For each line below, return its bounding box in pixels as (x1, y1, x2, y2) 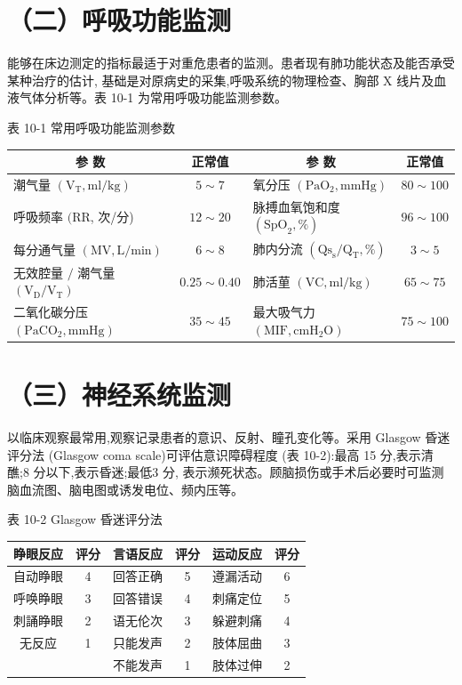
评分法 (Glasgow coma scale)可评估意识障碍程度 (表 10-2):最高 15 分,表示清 (7, 445, 434, 463)
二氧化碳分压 (13, 302, 88, 321)
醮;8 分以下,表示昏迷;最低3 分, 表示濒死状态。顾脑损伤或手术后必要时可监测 (7, 463, 444, 481)
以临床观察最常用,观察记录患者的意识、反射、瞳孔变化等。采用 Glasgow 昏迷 (7, 428, 450, 447)
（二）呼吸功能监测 (7, 2, 232, 38)
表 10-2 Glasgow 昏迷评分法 (7, 510, 163, 528)
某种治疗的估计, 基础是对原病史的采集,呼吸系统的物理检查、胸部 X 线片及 (7, 70, 434, 89)
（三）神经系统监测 (7, 376, 232, 413)
